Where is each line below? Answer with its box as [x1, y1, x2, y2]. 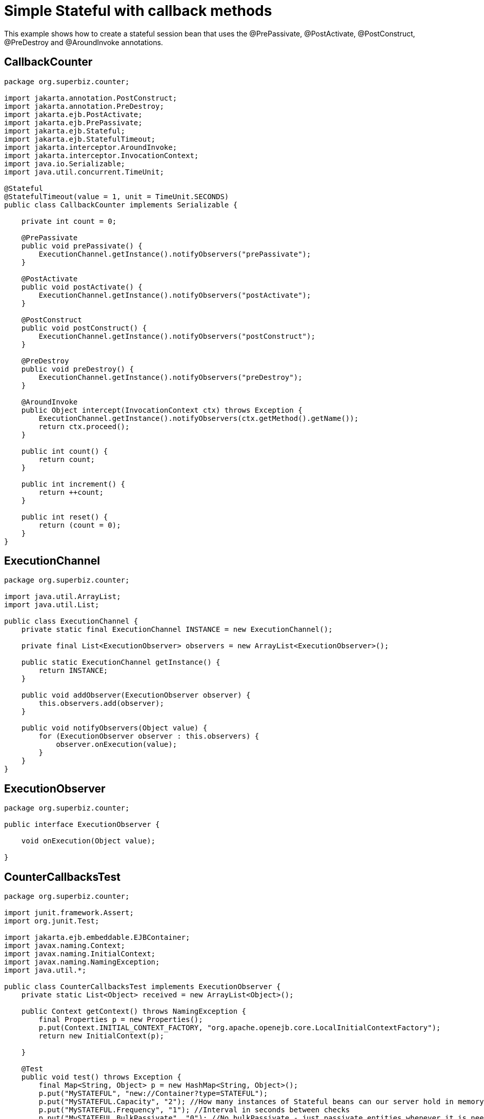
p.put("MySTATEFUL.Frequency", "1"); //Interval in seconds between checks [38, 1106, 350, 1114]
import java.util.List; [4, 601, 99, 609]
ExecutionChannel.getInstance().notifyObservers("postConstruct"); [38, 332, 315, 340]
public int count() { [21, 447, 108, 455]
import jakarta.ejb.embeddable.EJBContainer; [4, 933, 190, 942]
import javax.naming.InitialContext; [4, 950, 156, 958]
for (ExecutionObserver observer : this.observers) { [38, 732, 259, 741]
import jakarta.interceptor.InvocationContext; [4, 151, 199, 160]
